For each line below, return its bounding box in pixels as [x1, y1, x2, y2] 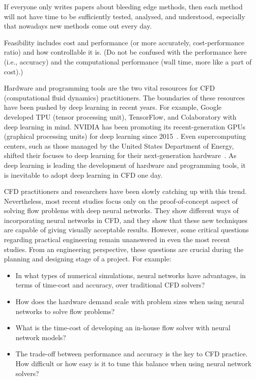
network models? [15, 332, 66, 342]
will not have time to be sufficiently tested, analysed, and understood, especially [4, 11, 245, 21]
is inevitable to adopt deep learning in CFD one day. [4, 169, 163, 180]
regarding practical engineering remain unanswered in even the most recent [4, 234, 230, 245]
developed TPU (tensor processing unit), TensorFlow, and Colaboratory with [4, 111, 237, 122]
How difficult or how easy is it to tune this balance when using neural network [15, 358, 252, 368]
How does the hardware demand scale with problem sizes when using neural [15, 296, 244, 307]
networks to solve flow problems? [15, 306, 115, 316]
